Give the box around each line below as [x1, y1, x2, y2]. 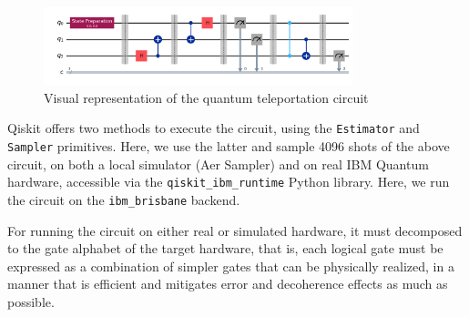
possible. [7, 291, 55, 311]
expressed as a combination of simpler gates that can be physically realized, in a [7, 256, 454, 275]
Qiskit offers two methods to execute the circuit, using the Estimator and [7, 118, 420, 138]
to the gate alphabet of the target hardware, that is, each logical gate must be [7, 239, 444, 258]
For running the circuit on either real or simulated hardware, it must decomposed [7, 220, 463, 240]
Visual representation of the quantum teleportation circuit [44, 87, 369, 107]
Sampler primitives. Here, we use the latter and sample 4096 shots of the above [7, 136, 450, 155]
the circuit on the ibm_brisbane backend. [7, 189, 240, 209]
